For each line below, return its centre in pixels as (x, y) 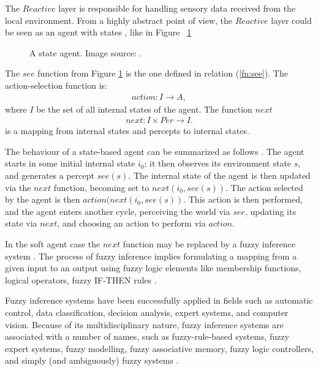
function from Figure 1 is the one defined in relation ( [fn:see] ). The (163, 73)
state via (21, 223)
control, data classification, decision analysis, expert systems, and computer (147, 312)
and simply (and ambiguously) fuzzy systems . (92, 360)
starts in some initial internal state (70, 163)
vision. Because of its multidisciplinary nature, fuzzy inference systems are (144, 324)
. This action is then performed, (243, 199)
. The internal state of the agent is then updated (219, 175)
